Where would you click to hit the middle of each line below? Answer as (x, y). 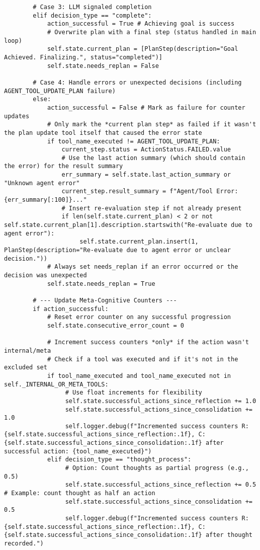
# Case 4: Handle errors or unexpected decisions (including (137, 82)
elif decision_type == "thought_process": (119, 460)
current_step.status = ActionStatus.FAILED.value (146, 150)
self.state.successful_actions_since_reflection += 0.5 (161, 485)
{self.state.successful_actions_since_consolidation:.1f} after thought (128, 535)
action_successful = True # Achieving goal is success (141, 24)
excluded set (26, 368)
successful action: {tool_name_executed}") (78, 451)
